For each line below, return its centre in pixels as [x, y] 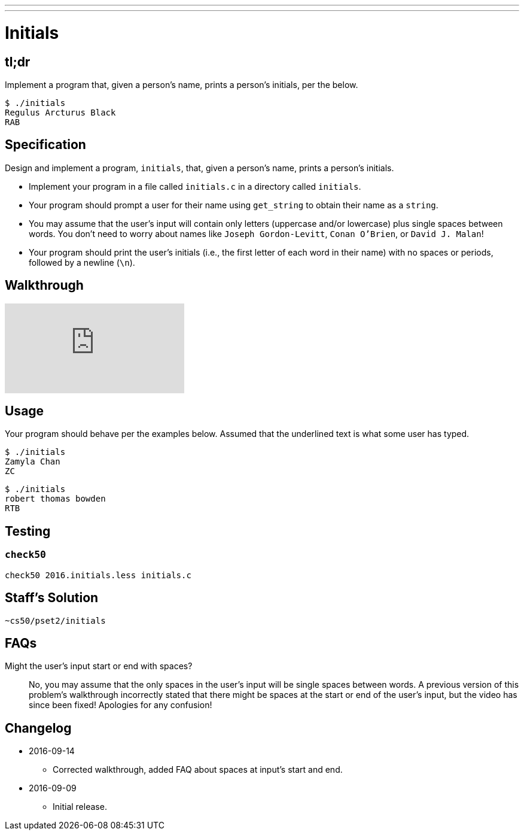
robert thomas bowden [55, 499]
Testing [28, 531]
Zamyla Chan [33, 462]
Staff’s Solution [52, 598]
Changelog [38, 728]
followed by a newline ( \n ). [82, 262]
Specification [45, 145]
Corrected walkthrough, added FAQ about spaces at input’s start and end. [198, 770]
